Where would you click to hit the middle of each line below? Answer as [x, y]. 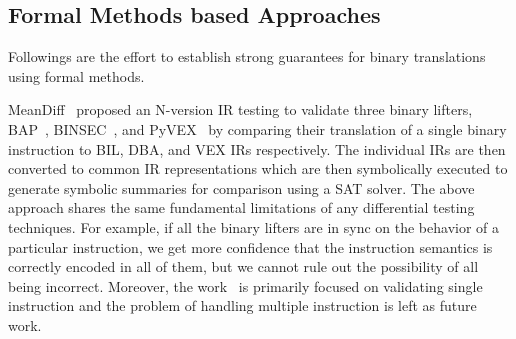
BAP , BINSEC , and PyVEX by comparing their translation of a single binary [257, 128]
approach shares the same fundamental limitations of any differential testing [241, 207]
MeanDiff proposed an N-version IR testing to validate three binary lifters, [240, 109]
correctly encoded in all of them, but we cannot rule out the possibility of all [243, 266]
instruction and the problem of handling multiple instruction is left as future [242, 305]
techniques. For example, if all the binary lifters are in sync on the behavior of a [254, 226]
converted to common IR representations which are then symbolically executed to [258, 168]
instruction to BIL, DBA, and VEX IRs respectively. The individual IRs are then [257, 148]
